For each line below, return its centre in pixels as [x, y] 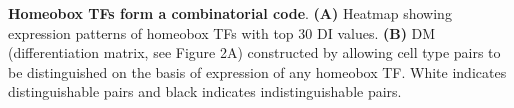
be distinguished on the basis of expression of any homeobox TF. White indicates [257, 71]
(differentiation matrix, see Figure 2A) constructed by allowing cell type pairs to [254, 52]
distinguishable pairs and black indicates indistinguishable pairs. [205, 91]
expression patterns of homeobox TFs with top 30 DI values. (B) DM [222, 32]
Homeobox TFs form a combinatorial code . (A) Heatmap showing [230, 13]
